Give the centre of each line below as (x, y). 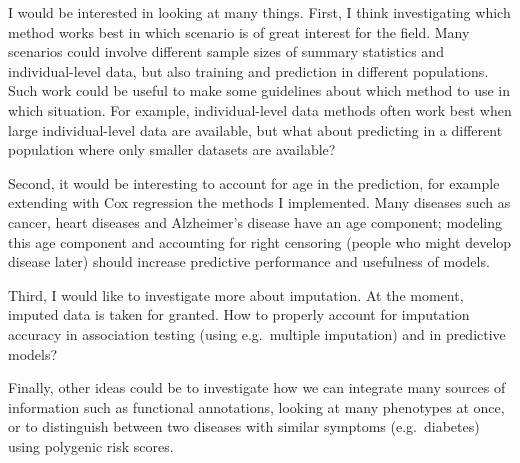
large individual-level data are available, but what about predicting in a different (255, 129)
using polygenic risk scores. (91, 445)
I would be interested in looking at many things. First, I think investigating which (259, 12)
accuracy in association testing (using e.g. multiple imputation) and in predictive (257, 333)
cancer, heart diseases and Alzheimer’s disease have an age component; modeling (255, 221)
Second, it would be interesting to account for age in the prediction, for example (254, 182)
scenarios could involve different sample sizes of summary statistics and (226, 51)
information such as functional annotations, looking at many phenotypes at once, (256, 406)
